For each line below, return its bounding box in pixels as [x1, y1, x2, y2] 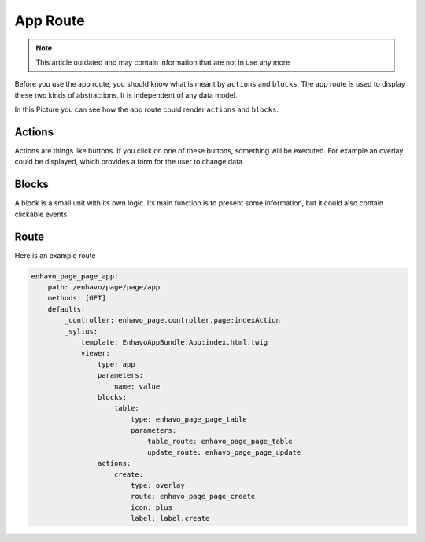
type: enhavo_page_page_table [130, 415, 247, 424]
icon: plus [130, 503, 173, 511]
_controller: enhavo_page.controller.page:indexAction [64, 315, 281, 325]
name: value [114, 382, 161, 391]
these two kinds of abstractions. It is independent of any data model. [14, 90, 238, 100]
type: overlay [130, 481, 185, 490]
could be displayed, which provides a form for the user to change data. [14, 157, 245, 167]
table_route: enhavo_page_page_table [146, 437, 293, 446]
